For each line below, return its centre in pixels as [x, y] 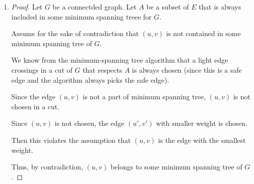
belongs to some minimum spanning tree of [176, 167]
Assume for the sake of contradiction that [75, 33]
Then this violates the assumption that [71, 140]
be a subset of [167, 7]
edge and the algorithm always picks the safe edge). [90, 79]
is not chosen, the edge [89, 123]
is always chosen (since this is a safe [187, 69]
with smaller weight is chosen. [202, 123]
